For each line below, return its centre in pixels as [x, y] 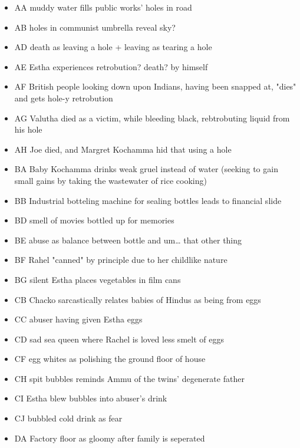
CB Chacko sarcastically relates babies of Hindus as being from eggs [138, 299]
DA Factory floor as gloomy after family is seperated [110, 438]
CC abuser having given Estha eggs [78, 319]
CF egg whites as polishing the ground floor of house [110, 359]
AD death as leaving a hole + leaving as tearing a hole [113, 47]
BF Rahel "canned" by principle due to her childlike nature [121, 260]
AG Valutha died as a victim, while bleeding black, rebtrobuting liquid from [152, 118]
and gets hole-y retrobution [64, 98]
